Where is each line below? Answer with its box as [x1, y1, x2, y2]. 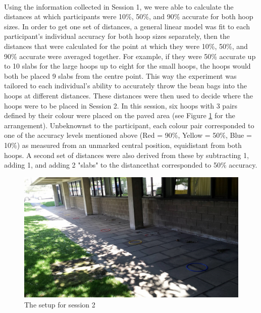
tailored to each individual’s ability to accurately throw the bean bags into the [4, 80, 247, 91]
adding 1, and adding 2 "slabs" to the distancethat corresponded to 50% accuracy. [4, 160, 257, 170]
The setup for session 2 [24, 299, 95, 309]
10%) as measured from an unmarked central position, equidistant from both [4, 139, 242, 150]
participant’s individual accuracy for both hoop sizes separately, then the [4, 31, 230, 41]
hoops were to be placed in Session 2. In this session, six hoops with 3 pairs [4, 100, 238, 111]
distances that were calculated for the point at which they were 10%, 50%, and [4, 40, 248, 51]
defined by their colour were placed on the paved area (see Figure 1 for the [4, 110, 235, 121]
